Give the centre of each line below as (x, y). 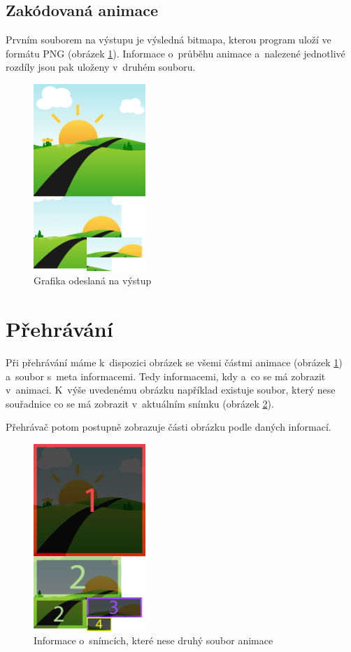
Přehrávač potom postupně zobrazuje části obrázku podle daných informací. (169, 427)
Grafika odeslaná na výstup (93, 280)
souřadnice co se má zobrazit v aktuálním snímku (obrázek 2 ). (140, 403)
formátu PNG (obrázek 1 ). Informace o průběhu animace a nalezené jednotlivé (175, 53)
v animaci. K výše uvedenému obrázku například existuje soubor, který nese (171, 390)
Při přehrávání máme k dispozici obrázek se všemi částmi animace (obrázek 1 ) (174, 362)
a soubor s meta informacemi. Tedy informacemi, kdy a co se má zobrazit (166, 376)
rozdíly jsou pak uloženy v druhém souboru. (101, 67)
